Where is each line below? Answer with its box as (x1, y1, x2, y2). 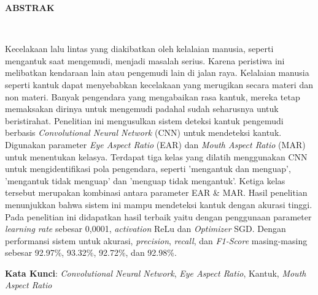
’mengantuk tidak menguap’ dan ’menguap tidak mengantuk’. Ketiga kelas (5, 174, 285, 187)
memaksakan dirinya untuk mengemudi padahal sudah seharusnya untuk (5, 102, 279, 115)
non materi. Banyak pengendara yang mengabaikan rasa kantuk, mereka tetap (5, 90, 300, 103)
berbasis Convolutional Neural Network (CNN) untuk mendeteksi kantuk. (5, 126, 282, 139)
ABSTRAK (5, 1, 55, 13)
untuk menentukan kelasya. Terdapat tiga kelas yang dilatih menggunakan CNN (5, 150, 308, 163)
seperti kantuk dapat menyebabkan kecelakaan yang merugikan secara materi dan (5, 78, 313, 91)
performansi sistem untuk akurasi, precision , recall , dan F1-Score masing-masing (5, 234, 308, 247)
